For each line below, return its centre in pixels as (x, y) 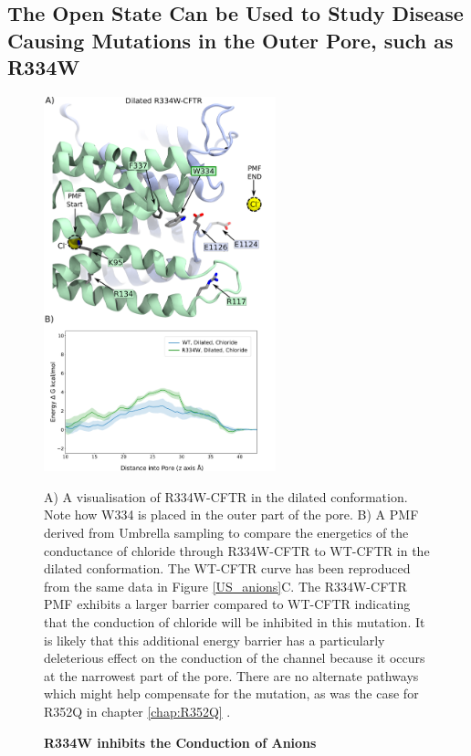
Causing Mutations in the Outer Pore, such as (230, 40)
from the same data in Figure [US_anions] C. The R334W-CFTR (225, 586)
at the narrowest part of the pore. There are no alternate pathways (231, 675)
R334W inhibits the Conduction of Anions (180, 742)
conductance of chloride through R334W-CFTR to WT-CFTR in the (237, 550)
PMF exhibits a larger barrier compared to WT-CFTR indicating (227, 604)
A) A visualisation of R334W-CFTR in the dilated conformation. (226, 496)
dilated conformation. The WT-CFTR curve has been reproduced (227, 568)
